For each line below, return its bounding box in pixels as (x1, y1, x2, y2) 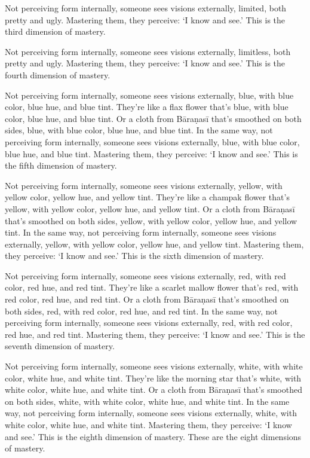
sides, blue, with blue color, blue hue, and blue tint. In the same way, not (5, 124, 273, 136)
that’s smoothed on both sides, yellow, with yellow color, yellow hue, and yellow (5, 214, 297, 227)
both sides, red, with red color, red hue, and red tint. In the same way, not (5, 304, 278, 317)
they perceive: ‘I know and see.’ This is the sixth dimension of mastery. (5, 249, 264, 262)
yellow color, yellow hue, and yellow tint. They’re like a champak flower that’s (5, 191, 290, 203)
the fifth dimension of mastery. (5, 159, 117, 172)
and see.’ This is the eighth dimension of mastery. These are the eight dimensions (5, 430, 302, 442)
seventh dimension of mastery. (5, 340, 115, 352)
